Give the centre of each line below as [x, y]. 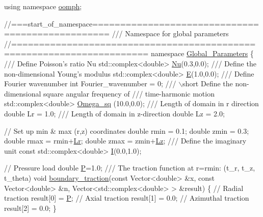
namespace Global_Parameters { [202, 53]
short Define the [208, 83]
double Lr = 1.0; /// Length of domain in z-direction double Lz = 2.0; [114, 113]
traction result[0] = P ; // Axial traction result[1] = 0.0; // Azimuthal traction [127, 198]
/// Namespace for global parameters [170, 33]
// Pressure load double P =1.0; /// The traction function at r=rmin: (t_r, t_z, [130, 168]
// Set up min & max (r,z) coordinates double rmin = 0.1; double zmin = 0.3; [127, 130]
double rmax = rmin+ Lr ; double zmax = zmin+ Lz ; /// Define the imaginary [125, 141]
